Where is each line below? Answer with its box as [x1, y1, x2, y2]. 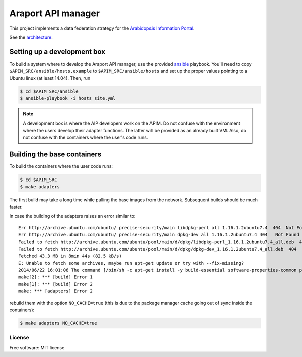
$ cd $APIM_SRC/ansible [20, 88, 79, 94]
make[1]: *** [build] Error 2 [18, 281, 93, 287]
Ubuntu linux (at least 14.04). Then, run [9, 75, 91, 81]
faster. [9, 204, 23, 210]
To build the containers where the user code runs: [9, 163, 113, 169]
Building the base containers [9, 150, 102, 158]
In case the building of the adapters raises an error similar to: [9, 213, 136, 219]
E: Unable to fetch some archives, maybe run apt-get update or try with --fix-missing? [18, 260, 244, 266]
